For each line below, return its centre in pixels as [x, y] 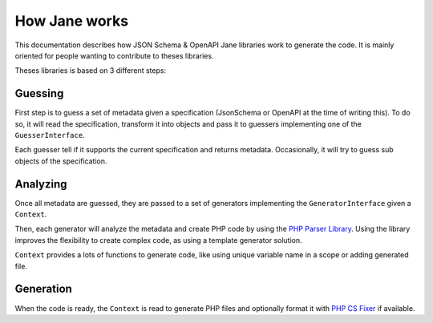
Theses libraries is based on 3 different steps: [91, 71]
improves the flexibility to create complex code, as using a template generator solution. [158, 240]
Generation [43, 289]
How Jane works [71, 21]
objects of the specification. [61, 161]
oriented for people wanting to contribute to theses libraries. [114, 55]
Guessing [39, 93]
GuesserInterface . [50, 135]
